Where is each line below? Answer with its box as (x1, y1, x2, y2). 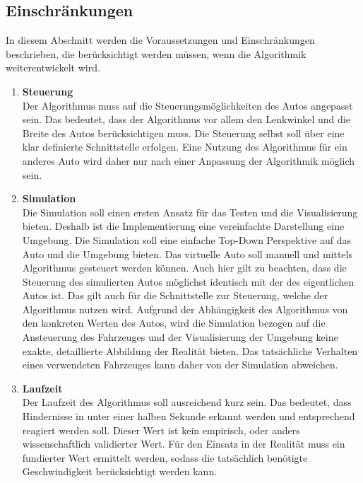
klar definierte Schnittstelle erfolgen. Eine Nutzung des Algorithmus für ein (22, 139, 347, 154)
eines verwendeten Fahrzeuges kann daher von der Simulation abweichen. (22, 357, 338, 372)
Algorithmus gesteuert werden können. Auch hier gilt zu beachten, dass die (22, 260, 347, 275)
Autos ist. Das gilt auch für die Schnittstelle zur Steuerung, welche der (22, 288, 328, 303)
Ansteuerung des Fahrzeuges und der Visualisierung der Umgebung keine (22, 330, 338, 344)
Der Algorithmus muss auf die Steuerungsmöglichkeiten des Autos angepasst (22, 98, 353, 112)
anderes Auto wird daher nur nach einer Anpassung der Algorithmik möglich (22, 153, 355, 168)
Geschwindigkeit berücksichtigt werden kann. (22, 464, 218, 479)
